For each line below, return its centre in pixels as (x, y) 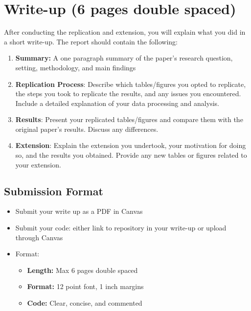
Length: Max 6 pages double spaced (82, 270)
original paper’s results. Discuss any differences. (87, 129)
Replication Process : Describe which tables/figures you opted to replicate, (131, 84)
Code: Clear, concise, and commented (85, 303)
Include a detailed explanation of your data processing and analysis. (117, 103)
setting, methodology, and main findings (76, 67)
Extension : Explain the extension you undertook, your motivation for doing (131, 145)
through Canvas (39, 237)
